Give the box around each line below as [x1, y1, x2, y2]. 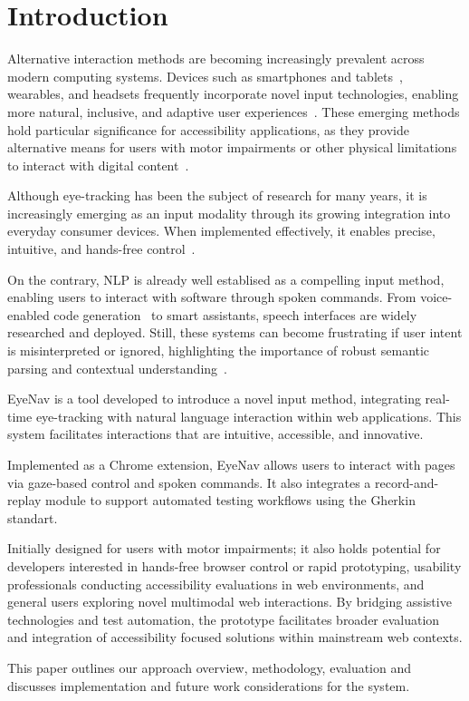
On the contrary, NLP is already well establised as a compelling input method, [7, 269, 445, 288]
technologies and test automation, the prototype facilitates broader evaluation [7, 609, 440, 628]
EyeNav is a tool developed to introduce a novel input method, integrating [7, 389, 421, 408]
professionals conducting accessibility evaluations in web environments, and [7, 574, 425, 593]
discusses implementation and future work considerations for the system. [7, 676, 410, 695]
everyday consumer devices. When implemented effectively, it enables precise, [7, 221, 435, 240]
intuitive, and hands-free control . [7, 239, 196, 258]
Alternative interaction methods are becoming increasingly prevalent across [7, 49, 425, 68]
